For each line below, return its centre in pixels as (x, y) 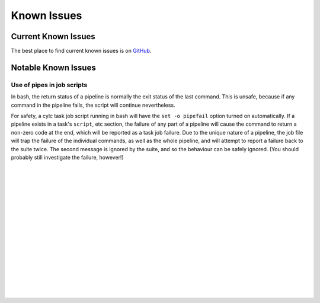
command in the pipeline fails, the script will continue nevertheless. (93, 105)
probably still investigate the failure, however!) (67, 157)
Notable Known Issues (53, 67)
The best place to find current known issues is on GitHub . (81, 51)
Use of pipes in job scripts (49, 85)
